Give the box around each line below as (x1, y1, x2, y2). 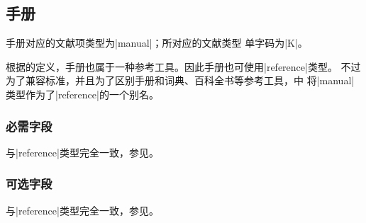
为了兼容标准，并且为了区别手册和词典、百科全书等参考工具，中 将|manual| (6, 73, 355, 88)
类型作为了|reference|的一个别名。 (6, 86, 159, 101)
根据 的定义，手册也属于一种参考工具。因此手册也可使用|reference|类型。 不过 (6, 59, 361, 74)
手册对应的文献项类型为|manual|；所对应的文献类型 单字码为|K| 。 (6, 35, 308, 50)
